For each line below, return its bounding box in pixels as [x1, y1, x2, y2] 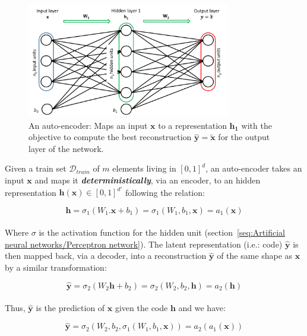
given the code [115, 302, 168, 314]
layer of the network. [29, 142, 104, 154]
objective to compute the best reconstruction [29, 131, 192, 143]
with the [241, 119, 272, 131]
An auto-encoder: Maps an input [29, 119, 148, 131]
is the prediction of [36, 302, 105, 314]
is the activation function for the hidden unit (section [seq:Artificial [39, 226, 285, 239]
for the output [218, 131, 270, 143]
